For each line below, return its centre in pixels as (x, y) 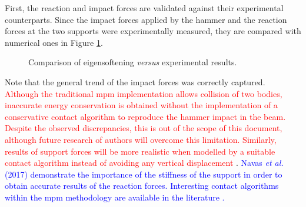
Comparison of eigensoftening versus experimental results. (133, 62)
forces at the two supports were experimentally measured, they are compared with (153, 31)
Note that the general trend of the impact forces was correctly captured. (135, 81)
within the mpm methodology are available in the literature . (115, 197)
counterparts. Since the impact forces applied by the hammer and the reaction (146, 19)
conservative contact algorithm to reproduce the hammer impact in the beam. (145, 116)
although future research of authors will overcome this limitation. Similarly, (141, 139)
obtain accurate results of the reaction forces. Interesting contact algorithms (142, 186)
